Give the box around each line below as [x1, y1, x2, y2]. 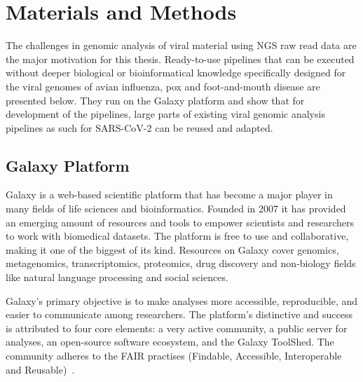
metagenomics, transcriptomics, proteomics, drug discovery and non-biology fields [6, 256, 356, 271]
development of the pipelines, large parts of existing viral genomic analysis [6, 107, 325, 121]
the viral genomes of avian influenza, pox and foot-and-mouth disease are [6, 79, 320, 93]
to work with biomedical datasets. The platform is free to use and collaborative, [6, 228, 349, 243]
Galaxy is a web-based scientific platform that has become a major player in [6, 187, 333, 202]
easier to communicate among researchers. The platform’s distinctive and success [6, 307, 353, 322]
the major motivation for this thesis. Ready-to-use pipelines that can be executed [6, 51, 355, 66]
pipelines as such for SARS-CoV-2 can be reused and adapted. [6, 120, 273, 135]
